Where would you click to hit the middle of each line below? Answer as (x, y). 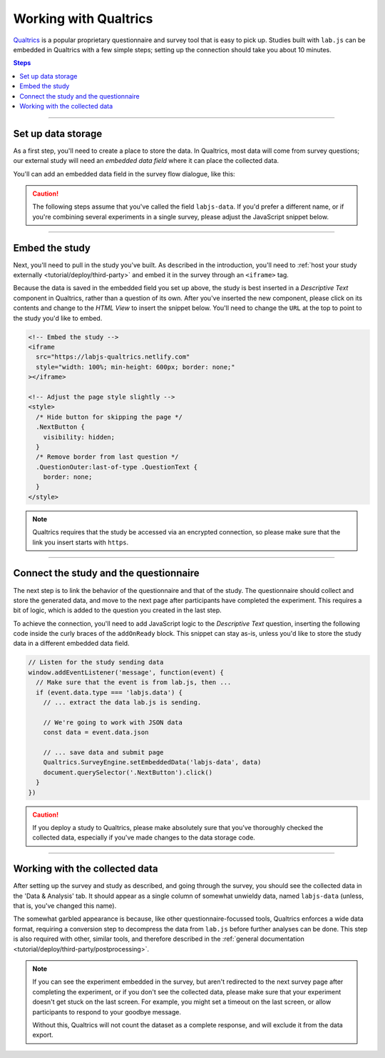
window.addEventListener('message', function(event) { (126, 672)
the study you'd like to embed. (58, 318)
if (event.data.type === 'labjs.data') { (109, 692)
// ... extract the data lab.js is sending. (122, 703)
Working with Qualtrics (83, 19)
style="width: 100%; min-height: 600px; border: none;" (135, 367)
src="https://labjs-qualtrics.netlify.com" (113, 357)
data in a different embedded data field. (71, 644)
